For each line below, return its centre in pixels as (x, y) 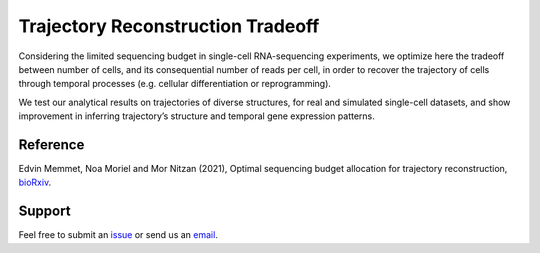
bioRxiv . (35, 182)
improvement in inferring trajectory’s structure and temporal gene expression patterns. (196, 116)
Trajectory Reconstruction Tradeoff (169, 26)
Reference (51, 144)
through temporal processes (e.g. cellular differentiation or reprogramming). (175, 84)
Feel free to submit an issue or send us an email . (118, 235)
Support (44, 211)
